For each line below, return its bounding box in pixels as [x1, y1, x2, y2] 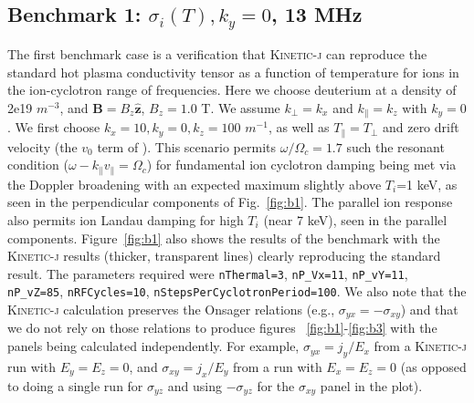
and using [167, 376, 223, 395]
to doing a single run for [7, 376, 143, 395]
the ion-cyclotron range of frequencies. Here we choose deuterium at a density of [7, 80, 457, 99]
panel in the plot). [320, 376, 423, 395]
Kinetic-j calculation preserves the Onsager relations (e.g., [7, 300, 335, 318]
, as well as [268, 118, 330, 137]
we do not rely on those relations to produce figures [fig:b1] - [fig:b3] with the [7, 318, 437, 337]
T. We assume [201, 98, 280, 117]
